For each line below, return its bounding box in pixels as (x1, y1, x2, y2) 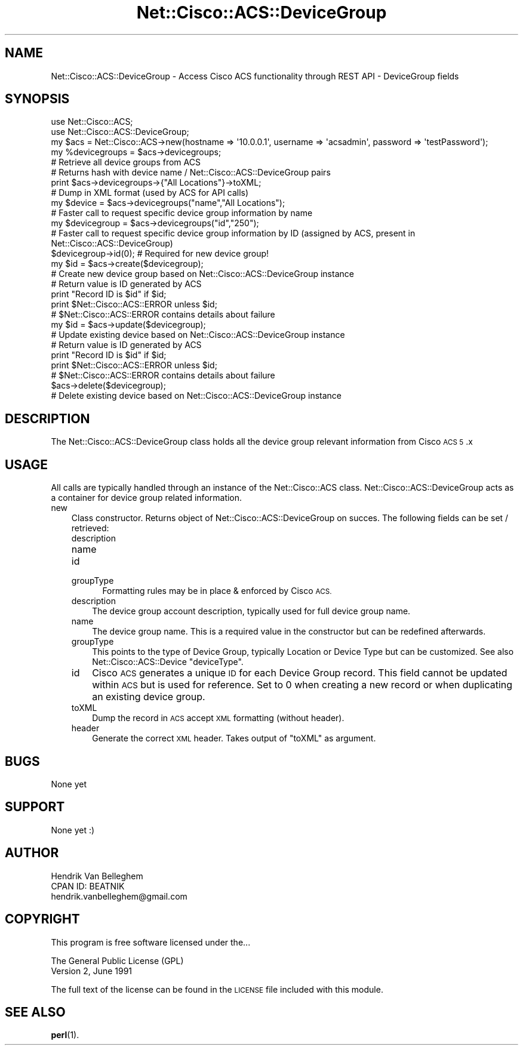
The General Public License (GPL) (51, 955, 184, 966)
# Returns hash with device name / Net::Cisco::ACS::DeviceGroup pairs (51, 167, 331, 178)
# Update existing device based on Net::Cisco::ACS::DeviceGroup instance (51, 330, 345, 340)
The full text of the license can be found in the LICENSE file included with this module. (51, 984, 383, 994)
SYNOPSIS (5, 91, 70, 107)
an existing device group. (92, 691, 205, 703)
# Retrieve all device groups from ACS (51, 157, 201, 168)
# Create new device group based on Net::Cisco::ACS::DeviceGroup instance (51, 269, 354, 279)
